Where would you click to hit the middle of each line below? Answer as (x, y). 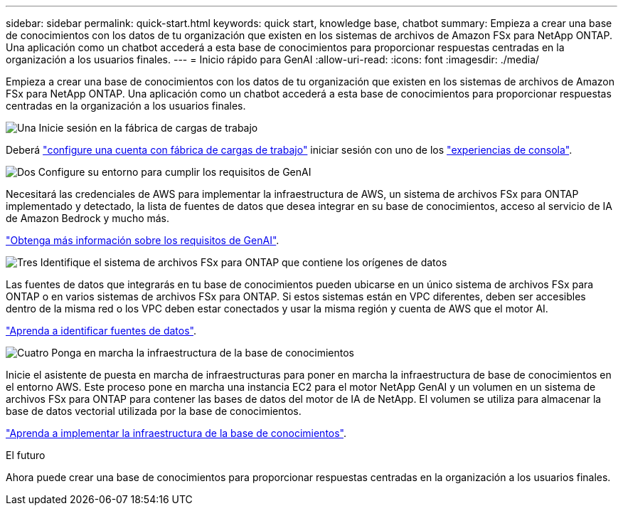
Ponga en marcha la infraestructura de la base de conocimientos (203, 353)
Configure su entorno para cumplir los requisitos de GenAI (175, 172)
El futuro (26, 455)
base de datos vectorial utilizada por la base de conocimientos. (154, 411)
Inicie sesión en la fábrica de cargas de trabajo (148, 128)
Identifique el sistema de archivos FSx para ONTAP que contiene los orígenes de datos (244, 262)
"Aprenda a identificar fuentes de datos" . (101, 331)
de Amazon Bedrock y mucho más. (88, 218)
